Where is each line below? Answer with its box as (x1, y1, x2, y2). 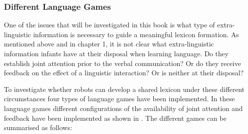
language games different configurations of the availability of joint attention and (4, 103, 243, 113)
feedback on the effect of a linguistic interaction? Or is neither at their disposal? (4, 67, 244, 78)
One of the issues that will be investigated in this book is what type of (4, 20, 215, 30)
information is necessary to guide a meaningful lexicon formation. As (33, 29, 239, 39)
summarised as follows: (4, 122, 72, 133)
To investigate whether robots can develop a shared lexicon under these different (4, 84, 245, 94)
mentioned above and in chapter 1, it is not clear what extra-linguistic (4, 39, 214, 49)
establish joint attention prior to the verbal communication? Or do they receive (4, 58, 241, 68)
